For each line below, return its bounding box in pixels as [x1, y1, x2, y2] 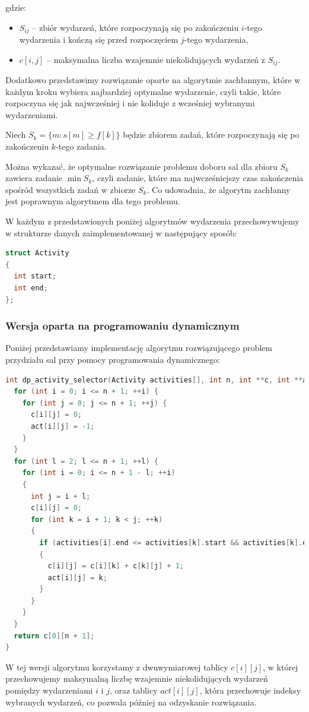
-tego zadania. [56, 140, 107, 153]
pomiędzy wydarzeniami [5, 684, 93, 697]
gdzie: [5, 1, 26, 13]
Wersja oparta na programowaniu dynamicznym [5, 318, 240, 333]
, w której [263, 660, 298, 673]
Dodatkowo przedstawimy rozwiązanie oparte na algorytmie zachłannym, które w [5, 74, 301, 86]
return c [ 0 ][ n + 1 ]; [14, 631, 95, 640]
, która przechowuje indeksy [199, 684, 301, 697]
